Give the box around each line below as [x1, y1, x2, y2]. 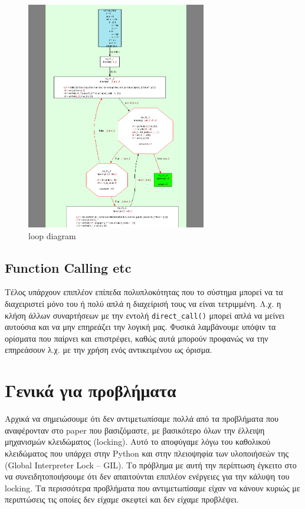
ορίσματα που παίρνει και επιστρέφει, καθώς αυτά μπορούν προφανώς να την [5, 332, 268, 344]
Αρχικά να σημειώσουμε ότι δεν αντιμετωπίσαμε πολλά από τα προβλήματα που [5, 412, 279, 425]
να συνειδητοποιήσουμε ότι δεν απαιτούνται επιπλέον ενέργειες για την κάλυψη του [5, 470, 290, 482]
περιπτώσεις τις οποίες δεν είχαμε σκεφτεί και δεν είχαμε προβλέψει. [5, 493, 239, 505]
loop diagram [28, 229, 76, 242]
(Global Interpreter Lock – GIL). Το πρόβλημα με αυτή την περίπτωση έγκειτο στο [5, 458, 297, 471]
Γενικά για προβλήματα [5, 378, 176, 402]
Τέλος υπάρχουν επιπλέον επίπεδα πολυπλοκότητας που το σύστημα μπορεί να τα [5, 286, 283, 298]
